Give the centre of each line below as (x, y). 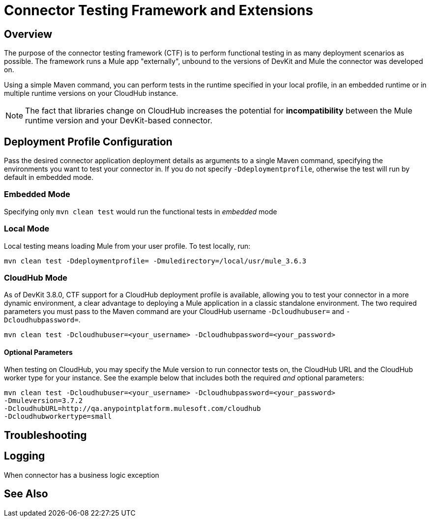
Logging (25, 456)
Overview (28, 34)
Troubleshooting (45, 435)
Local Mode (27, 229)
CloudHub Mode (36, 277)
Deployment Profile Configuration (88, 142)
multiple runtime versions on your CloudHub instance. (91, 93)
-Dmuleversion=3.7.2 (43, 401)
